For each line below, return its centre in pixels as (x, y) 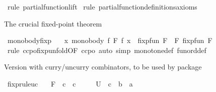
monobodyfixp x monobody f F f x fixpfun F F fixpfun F (110, 40)
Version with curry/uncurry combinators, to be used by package (103, 67)
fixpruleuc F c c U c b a (70, 83)
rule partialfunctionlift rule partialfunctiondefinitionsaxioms (102, 6)
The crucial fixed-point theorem (53, 23)
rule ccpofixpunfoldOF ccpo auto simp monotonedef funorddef (107, 50)
